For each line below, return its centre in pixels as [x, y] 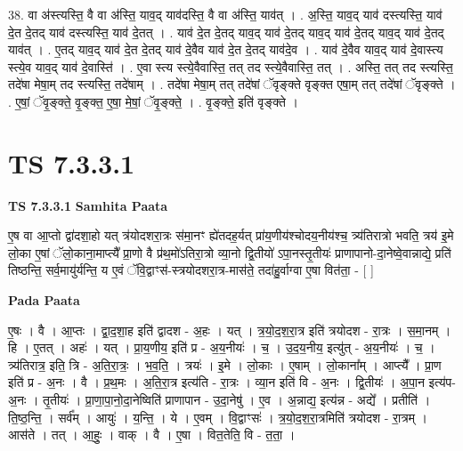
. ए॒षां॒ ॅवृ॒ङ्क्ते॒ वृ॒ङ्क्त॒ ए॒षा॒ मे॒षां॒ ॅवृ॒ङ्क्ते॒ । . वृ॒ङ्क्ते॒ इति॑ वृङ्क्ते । [153, 101]
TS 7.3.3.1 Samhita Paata [88, 205]
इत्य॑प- [442, 382]
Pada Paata [44, 300]
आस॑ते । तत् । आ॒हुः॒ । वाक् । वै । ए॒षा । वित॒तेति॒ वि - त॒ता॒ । [152, 435]
